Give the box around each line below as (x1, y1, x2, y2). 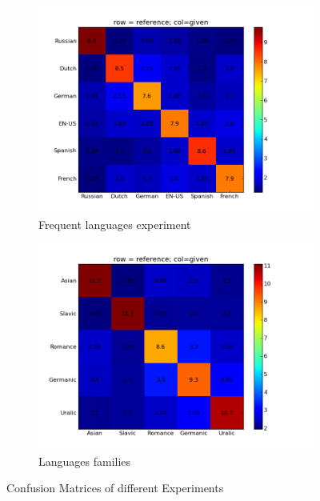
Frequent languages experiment (38, 215, 191, 232)
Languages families (38, 452, 131, 469)
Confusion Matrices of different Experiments (6, 479, 224, 496)
